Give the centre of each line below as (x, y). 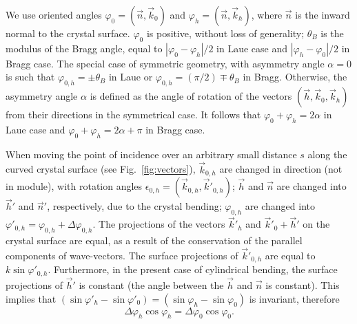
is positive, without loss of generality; (225, 33)
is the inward (323, 14)
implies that (31, 298)
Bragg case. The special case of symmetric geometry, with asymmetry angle (165, 63)
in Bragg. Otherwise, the (295, 77)
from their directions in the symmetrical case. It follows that (133, 115)
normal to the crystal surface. (68, 33)
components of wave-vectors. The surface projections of (122, 255)
